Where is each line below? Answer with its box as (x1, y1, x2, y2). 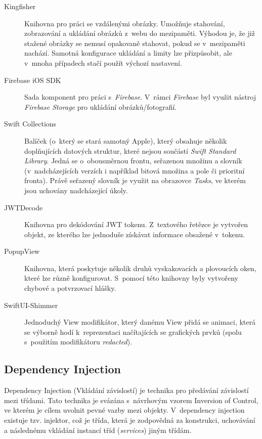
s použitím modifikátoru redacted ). (24, 336, 133, 347)
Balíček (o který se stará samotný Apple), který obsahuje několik (24, 135, 227, 146)
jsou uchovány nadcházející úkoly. (24, 185, 128, 195)
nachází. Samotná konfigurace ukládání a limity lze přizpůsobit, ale (24, 48, 232, 58)
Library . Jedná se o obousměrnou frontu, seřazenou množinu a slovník (24, 155, 242, 166)
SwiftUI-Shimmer (4, 299, 58, 310)
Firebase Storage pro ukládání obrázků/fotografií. (24, 101, 177, 112)
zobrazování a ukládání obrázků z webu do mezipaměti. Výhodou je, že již (24, 28, 255, 38)
